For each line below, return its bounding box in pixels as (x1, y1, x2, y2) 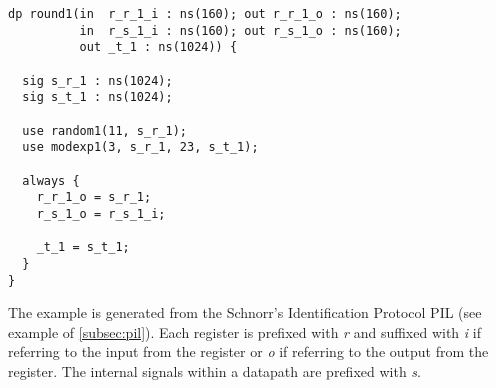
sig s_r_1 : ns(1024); (22, 73, 173, 88)
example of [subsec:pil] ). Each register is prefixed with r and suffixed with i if (8, 321, 481, 342)
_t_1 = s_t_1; (36, 240, 130, 255)
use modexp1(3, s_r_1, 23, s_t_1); (22, 140, 259, 155)
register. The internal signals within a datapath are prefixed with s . (8, 360, 421, 381)
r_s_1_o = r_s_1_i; (36, 206, 166, 221)
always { (22, 173, 80, 188)
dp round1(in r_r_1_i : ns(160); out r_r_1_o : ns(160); (8, 7, 402, 21)
